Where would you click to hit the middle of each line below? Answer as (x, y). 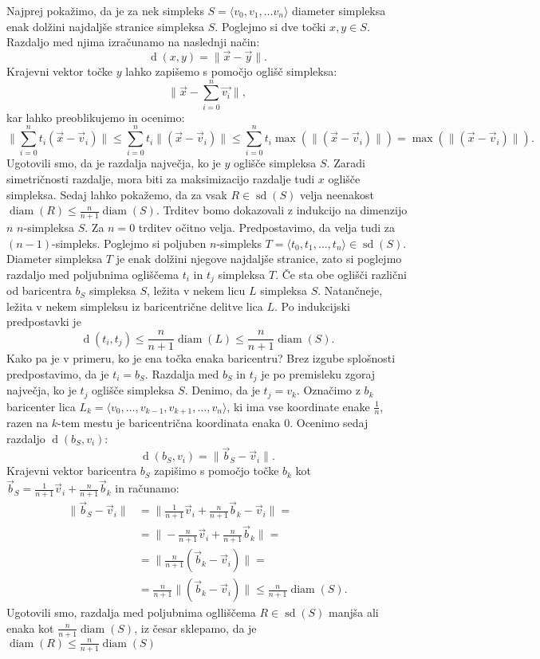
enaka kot (30, 628)
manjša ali (354, 612)
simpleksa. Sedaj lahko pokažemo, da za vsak (117, 194)
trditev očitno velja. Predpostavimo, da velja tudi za (267, 228)
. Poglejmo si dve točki (270, 26)
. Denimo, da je (222, 390)
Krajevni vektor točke (60, 71)
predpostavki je (44, 322)
